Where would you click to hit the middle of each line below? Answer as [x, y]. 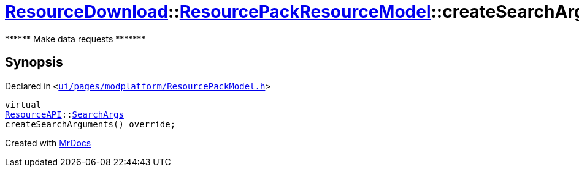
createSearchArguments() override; [90, 124]
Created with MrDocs [48, 143]
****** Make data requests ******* [75, 39]
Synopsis [34, 62]
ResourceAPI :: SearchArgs [64, 114]
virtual [23, 104]
